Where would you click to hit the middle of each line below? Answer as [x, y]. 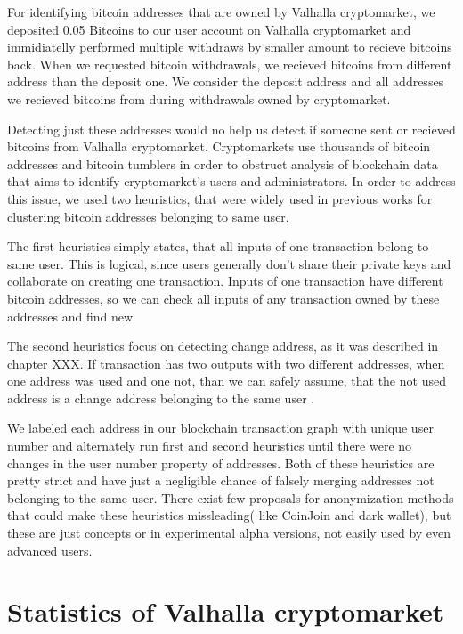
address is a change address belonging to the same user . [161, 398]
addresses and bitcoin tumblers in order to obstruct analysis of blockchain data [223, 163]
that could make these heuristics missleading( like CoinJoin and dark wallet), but [229, 515]
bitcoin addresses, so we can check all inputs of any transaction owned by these [223, 298]
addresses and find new [70, 316]
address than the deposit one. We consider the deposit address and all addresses [226, 81]
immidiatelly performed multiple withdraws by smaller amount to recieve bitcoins [230, 47]
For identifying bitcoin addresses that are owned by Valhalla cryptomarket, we [221, 12]
